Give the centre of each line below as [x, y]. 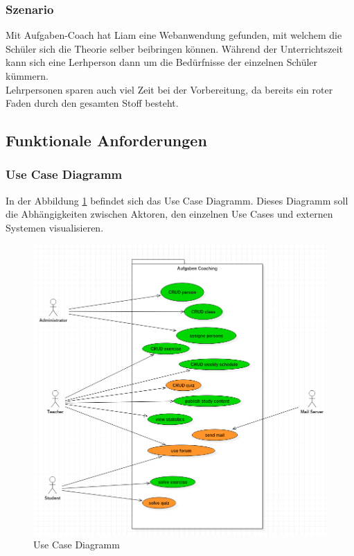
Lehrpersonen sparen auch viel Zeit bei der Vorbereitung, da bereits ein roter [169, 89]
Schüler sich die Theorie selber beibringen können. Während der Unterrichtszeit [175, 48]
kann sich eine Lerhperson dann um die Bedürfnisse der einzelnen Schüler [162, 62]
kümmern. [27, 76]
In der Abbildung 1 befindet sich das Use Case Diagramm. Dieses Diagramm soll [177, 200]
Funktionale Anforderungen [106, 140]
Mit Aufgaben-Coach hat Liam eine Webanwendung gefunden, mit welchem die [174, 35]
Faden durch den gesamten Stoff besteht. [92, 103]
